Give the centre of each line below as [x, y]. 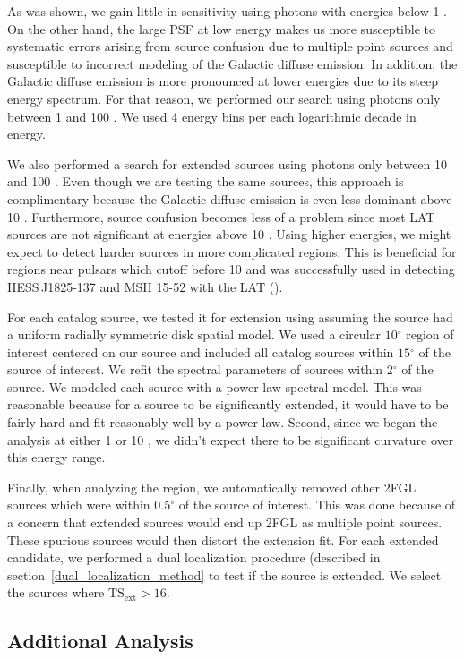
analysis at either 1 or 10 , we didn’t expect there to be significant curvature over [231, 439]
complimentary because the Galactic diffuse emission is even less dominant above [230, 198]
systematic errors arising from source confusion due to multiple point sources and [230, 46]
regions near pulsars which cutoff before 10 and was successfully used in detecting [231, 269]
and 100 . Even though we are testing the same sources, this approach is [206, 181]
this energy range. [56, 457]
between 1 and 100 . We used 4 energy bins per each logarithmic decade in [212, 116]
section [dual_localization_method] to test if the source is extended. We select [224, 574]
